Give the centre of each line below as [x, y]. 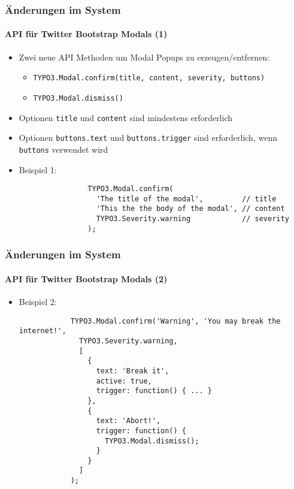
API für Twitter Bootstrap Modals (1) [86, 34]
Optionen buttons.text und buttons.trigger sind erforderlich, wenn [148, 138]
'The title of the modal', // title [186, 199]
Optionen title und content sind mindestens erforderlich [126, 117]
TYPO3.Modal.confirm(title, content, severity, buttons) [149, 78]
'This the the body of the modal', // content [190, 209]
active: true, [124, 381]
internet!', [43, 331]
